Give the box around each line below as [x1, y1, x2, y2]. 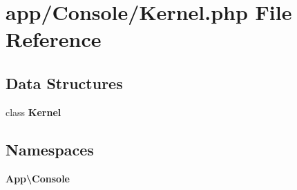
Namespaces [6, 138, 94, 160]
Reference [6, 25, 102, 53]
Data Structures [6, 72, 123, 93]
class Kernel [6, 104, 61, 119]
